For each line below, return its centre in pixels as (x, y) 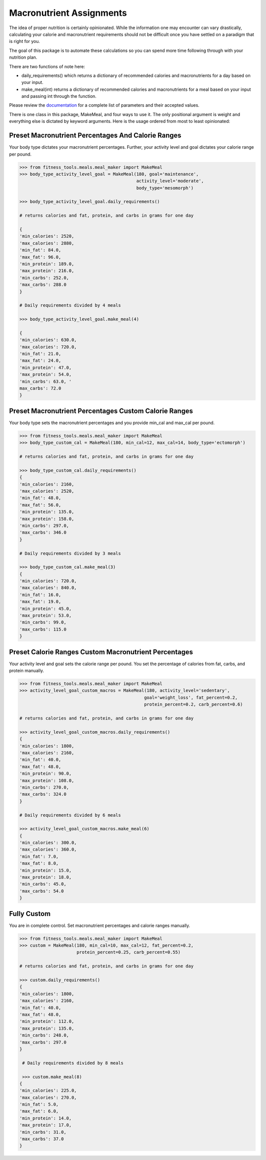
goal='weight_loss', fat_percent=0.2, (191, 697)
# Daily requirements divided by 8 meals (73, 1063)
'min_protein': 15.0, (46, 870)
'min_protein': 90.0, (46, 774)
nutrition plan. (23, 57)
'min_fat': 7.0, (39, 856)
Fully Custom (30, 914)
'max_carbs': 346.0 (43, 533)
